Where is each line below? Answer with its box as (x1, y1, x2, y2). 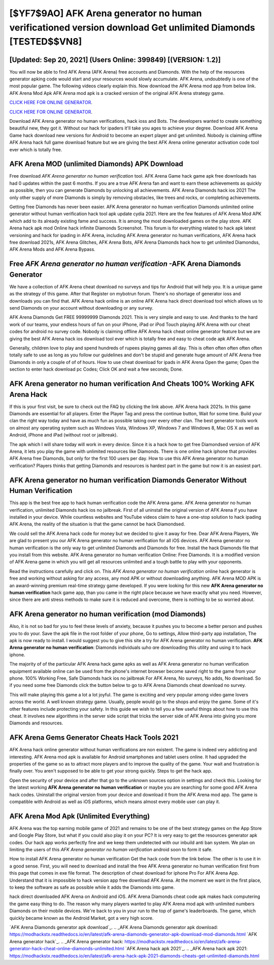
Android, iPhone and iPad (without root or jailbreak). (9, 432, 118, 438)
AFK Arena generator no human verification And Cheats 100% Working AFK (9, 379, 255, 388)
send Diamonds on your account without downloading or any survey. (9, 305, 154, 311)
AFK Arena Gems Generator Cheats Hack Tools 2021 (9, 734, 179, 742)
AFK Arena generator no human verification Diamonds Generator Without (9, 476, 247, 484)
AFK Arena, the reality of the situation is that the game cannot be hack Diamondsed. (9, 521, 185, 527)
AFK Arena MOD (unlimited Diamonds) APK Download (9, 160, 184, 169)
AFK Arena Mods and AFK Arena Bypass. (9, 246, 96, 252)
